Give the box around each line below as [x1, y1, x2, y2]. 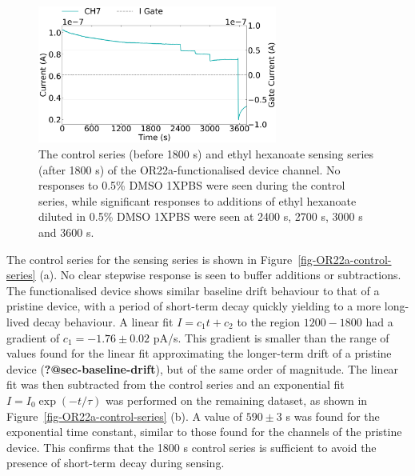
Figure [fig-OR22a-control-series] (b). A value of [6, 407, 243, 424]
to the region [237, 313, 300, 330]
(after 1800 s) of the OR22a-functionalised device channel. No [38, 161, 341, 178]
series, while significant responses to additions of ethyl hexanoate [38, 192, 357, 209]
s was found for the [285, 407, 380, 424]
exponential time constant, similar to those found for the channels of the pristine [6, 423, 402, 440]
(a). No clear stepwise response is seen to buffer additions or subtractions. [39, 266, 401, 283]
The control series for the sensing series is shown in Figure [6, 250, 293, 267]
